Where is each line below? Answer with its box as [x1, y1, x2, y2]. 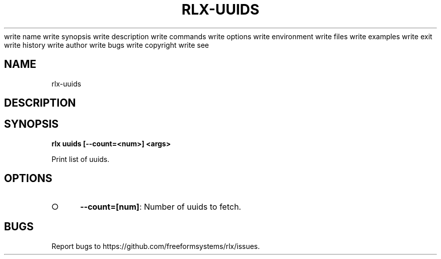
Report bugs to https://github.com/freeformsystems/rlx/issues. [51, 241, 260, 250]
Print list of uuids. [51, 154, 110, 163]
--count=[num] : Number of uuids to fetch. [80, 201, 241, 212]
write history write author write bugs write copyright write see [4, 40, 209, 49]
